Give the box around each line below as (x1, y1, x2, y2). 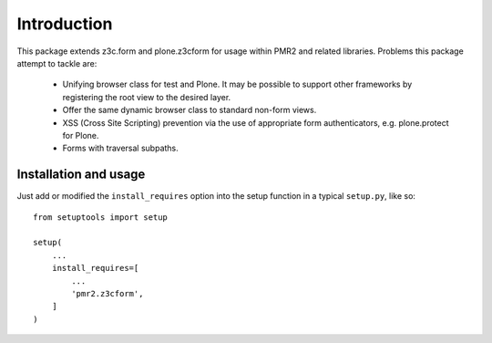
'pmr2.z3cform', (71, 288, 144, 298)
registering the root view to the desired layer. (62, 91, 231, 102)
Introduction (16, 14, 113, 34)
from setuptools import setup (33, 212, 169, 223)
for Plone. (62, 130, 99, 140)
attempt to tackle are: (16, 57, 97, 68)
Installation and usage (16, 167, 146, 182)
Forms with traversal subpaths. (62, 142, 179, 154)
